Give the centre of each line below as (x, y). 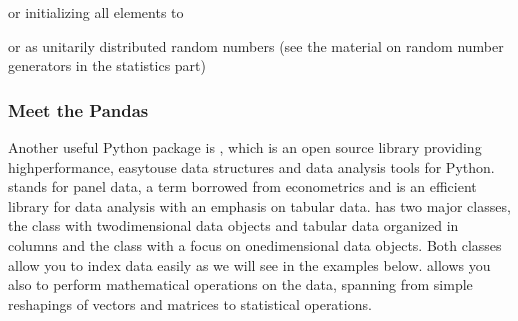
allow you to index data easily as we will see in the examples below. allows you (249, 264)
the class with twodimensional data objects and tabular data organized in (233, 225)
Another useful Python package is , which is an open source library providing (245, 147)
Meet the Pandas (78, 109)
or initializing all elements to (96, 12)
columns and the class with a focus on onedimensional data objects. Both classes (255, 244)
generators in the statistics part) (107, 65)
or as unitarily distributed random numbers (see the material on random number (256, 45)
